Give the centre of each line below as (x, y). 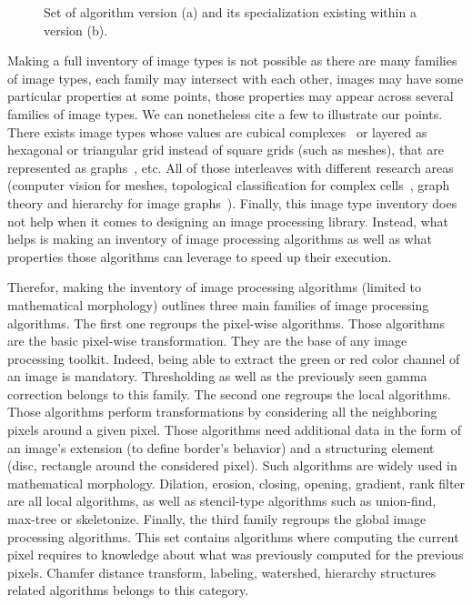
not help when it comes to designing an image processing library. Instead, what (228, 221)
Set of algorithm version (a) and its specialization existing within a (230, 12)
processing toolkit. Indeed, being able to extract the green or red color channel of (234, 358)
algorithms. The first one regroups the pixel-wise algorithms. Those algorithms (226, 323)
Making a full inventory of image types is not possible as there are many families (232, 60)
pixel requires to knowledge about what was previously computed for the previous (236, 555)
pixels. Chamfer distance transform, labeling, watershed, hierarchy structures (222, 572)
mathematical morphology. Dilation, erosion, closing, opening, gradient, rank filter (236, 483)
